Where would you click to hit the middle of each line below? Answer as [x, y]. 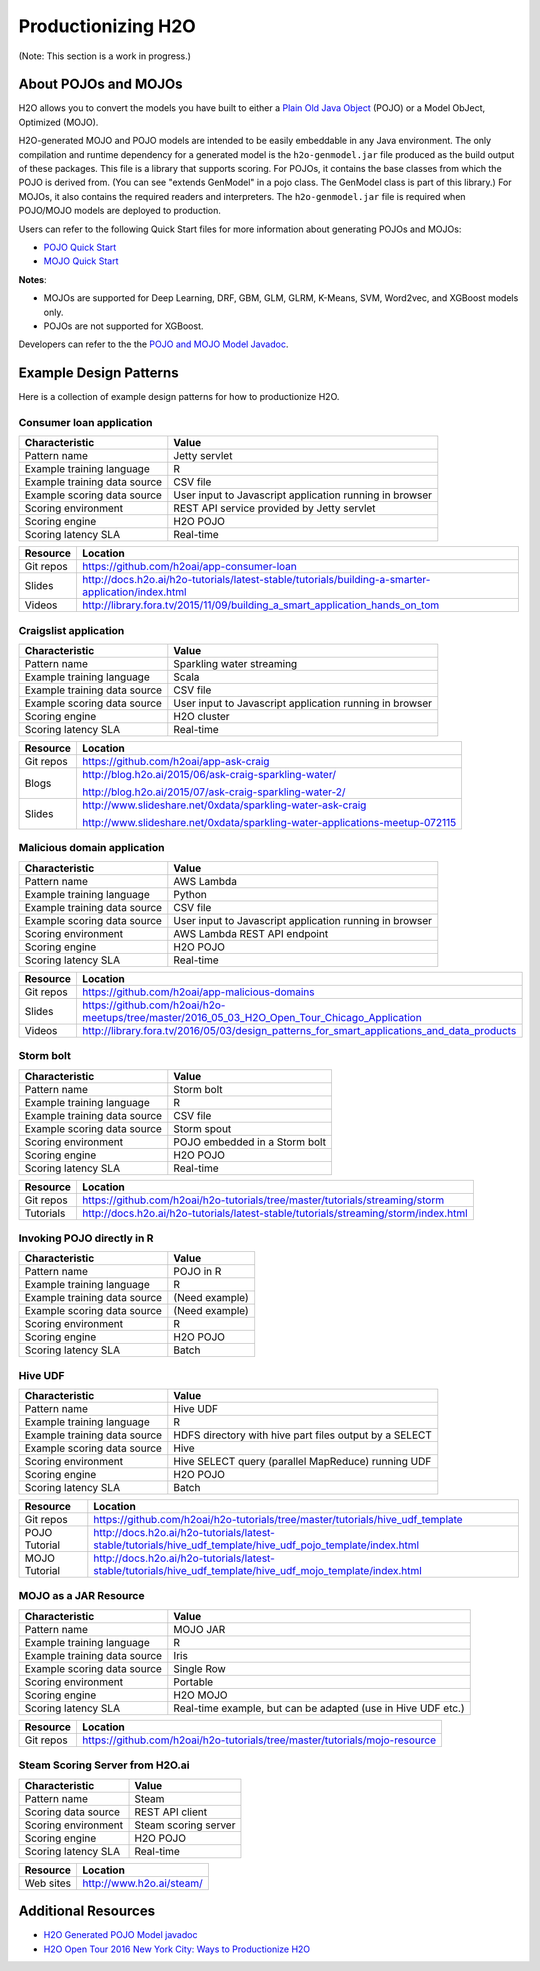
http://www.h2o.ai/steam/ [142, 1883]
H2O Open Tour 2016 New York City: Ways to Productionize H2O [177, 1949]
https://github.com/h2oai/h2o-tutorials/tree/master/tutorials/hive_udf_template [278, 1520]
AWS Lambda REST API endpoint [251, 933]
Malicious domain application [91, 848]
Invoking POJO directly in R [86, 1238]
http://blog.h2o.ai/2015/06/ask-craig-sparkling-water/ [209, 775]
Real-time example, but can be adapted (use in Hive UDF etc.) [319, 1708]
